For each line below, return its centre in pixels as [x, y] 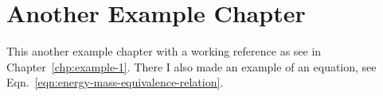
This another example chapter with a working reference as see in [164, 51]
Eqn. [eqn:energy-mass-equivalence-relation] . [115, 82]
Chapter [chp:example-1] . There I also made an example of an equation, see [191, 66]
